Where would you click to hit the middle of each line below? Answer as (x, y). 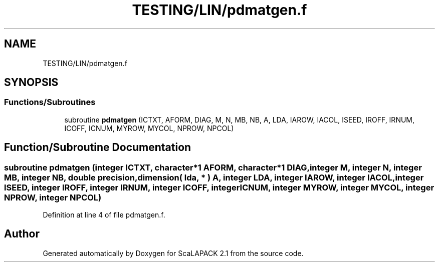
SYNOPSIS (31, 82)
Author (22, 234)
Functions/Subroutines (50, 102)
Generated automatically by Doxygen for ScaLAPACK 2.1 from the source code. (173, 253)
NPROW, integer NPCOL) (53, 197)
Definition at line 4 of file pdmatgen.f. (104, 215)
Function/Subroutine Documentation (98, 147)
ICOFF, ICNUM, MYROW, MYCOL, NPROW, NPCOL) (149, 128)
